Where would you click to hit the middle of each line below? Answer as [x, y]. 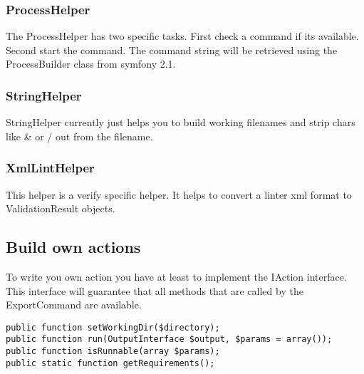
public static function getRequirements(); [110, 363]
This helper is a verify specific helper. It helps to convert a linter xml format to [179, 194]
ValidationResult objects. [61, 208]
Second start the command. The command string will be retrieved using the [172, 50]
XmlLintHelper [50, 168]
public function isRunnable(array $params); [113, 352]
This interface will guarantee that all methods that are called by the [155, 290]
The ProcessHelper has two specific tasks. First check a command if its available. [182, 36]
